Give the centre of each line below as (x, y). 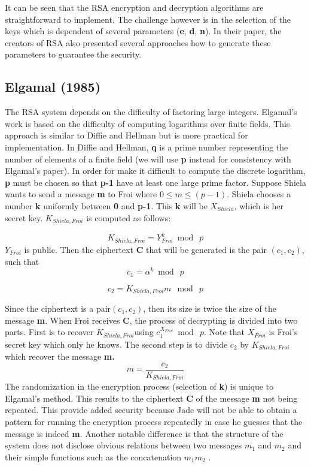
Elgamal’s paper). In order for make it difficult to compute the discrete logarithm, (155, 171)
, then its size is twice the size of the (210, 308)
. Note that (224, 332)
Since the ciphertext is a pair (58, 308)
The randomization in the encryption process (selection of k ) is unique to (139, 386)
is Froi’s (283, 332)
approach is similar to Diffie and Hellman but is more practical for (126, 135)
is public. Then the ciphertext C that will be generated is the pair (145, 249)
